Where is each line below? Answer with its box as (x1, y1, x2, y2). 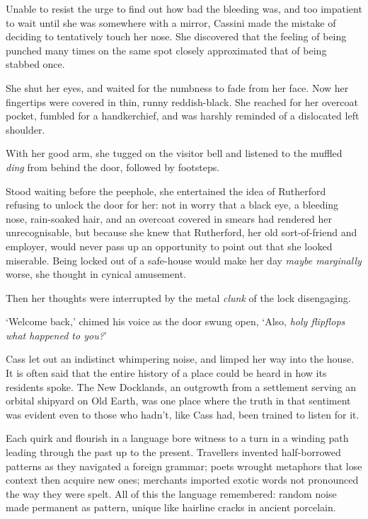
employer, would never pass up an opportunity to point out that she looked (6, 238, 333, 253)
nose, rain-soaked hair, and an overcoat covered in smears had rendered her (6, 211, 333, 226)
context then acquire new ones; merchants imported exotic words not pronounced (6, 472, 359, 487)
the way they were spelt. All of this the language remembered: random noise (6, 486, 337, 501)
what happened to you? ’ (6, 327, 107, 342)
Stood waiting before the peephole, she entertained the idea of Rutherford (6, 183, 326, 198)
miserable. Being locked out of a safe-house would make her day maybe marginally (6, 252, 362, 267)
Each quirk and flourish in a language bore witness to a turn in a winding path (6, 431, 349, 445)
